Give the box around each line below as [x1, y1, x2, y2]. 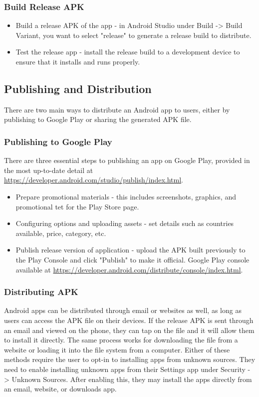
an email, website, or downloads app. [4, 383, 117, 394]
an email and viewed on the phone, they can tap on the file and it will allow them [4, 324, 255, 335]
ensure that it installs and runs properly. [15, 56, 140, 66]
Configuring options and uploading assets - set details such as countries [15, 218, 234, 228]
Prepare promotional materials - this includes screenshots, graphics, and [15, 191, 236, 201]
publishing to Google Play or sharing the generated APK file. [4, 114, 192, 124]
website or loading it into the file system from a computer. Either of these [4, 344, 230, 354]
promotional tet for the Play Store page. [15, 201, 139, 211]
